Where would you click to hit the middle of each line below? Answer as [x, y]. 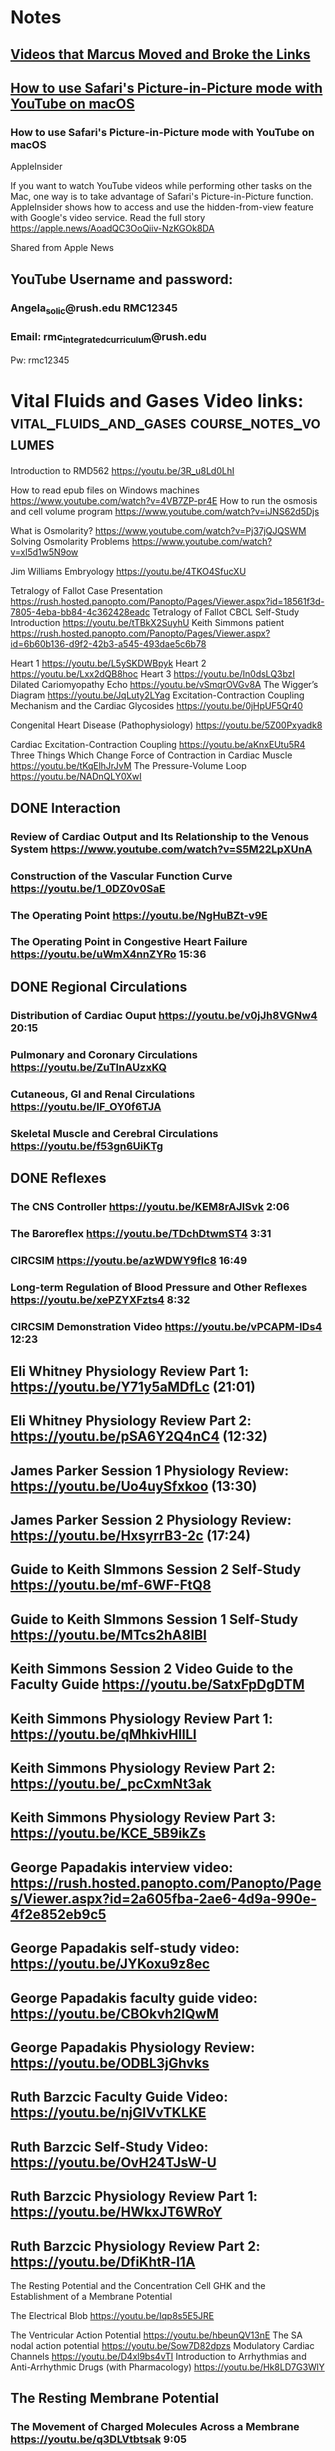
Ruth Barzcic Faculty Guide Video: [119, 2097]
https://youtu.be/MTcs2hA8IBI [108, 1634]
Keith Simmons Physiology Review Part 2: [143, 1768]
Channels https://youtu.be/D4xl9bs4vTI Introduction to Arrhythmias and [158, 2356]
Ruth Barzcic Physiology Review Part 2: [135, 2246]
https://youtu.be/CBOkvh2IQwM [114, 2013]
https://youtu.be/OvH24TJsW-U [113, 2162]
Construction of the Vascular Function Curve [121, 876]
